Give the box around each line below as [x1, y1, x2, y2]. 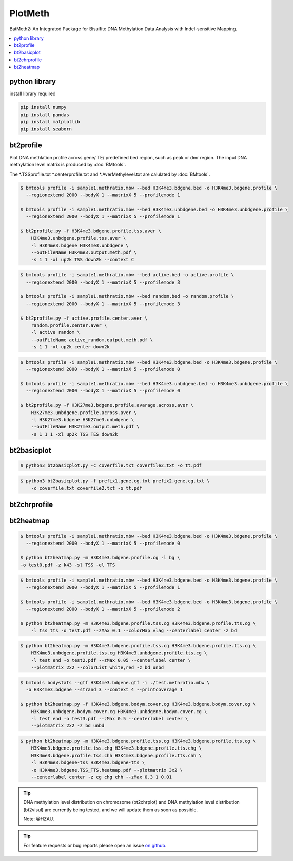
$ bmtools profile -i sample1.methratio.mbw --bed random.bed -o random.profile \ [20, 293, 235, 300]
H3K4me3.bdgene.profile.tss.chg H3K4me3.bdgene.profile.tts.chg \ [31, 745, 202, 751]
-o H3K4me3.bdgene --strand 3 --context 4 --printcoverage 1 [26, 687, 183, 693]
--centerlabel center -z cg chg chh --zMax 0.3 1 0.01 [31, 774, 172, 780]
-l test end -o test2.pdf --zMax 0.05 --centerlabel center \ [31, 658, 191, 663]
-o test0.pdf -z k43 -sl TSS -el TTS [20, 562, 115, 568]
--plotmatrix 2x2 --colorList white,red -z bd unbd [31, 664, 164, 670]
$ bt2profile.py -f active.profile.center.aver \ [20, 315, 148, 321]
